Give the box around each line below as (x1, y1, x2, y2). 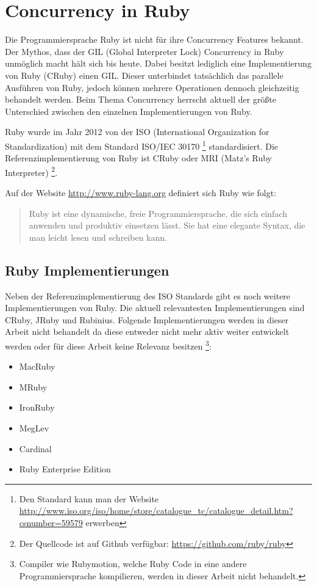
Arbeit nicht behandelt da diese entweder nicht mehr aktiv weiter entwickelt (5, 325, 290, 338)
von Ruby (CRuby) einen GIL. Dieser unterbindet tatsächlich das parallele (5, 68, 283, 81)
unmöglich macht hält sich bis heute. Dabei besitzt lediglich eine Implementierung (5, 57, 312, 70)
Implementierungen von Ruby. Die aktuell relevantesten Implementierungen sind (5, 301, 305, 314)
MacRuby (19, 360, 55, 373)
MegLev (19, 421, 49, 434)
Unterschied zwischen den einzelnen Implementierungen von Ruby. (5, 104, 252, 117)
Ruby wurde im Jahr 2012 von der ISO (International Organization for (5, 125, 269, 138)
